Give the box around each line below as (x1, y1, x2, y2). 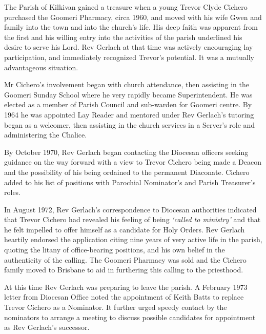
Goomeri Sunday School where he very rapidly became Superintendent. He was (4, 89, 253, 100)
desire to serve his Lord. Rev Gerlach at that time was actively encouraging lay (4, 42, 253, 52)
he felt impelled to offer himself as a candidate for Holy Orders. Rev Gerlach (4, 224, 245, 234)
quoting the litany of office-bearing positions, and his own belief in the (4, 244, 225, 255)
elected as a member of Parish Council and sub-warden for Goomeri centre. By (4, 99, 252, 110)
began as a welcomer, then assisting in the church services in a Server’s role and (4, 119, 255, 130)
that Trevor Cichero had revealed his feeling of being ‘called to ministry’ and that (4, 214, 261, 225)
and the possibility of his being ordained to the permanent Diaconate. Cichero (4, 166, 250, 177)
